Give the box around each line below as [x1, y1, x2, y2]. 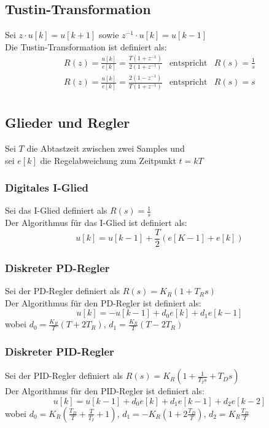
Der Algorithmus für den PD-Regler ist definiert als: [5, 296, 201, 309]
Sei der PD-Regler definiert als [5, 284, 120, 297]
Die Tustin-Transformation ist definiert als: [5, 40, 167, 53]
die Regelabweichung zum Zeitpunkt [40, 154, 176, 166]
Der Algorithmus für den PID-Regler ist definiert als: [5, 384, 205, 397]
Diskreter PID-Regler [5, 343, 114, 359]
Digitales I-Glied [5, 180, 88, 195]
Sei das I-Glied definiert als [5, 204, 107, 217]
